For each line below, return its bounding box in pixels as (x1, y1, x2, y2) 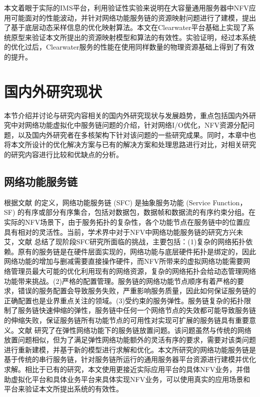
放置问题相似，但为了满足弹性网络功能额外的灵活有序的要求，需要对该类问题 (4, 334, 256, 345)
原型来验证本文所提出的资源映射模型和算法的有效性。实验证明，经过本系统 (10, 32, 256, 42)
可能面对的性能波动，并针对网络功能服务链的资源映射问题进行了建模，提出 (10, 12, 256, 23)
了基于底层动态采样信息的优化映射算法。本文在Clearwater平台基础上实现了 (4, 22, 247, 33)
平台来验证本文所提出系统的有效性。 (4, 383, 123, 394)
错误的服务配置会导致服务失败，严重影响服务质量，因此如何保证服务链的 (17, 285, 256, 296)
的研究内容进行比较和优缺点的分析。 (4, 149, 123, 160)
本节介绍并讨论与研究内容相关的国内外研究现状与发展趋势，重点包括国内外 (4, 110, 249, 120)
